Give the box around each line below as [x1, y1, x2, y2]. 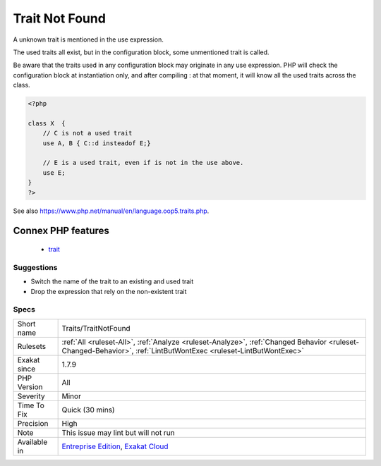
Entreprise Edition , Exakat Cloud [61, 441, 169, 451]
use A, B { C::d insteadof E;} [42, 139, 151, 147]
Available [17, 437, 48, 447]
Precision [17, 418, 49, 428]
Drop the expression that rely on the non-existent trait [30, 287, 187, 295]
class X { [28, 119, 66, 127]
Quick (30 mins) [61, 405, 116, 415]
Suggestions [13, 262, 58, 272]
